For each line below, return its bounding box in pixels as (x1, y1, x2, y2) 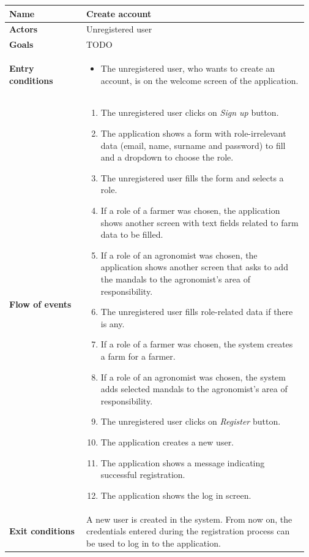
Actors (9, 23, 38, 36)
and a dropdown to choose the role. (100, 151, 234, 164)
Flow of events (9, 297, 72, 310)
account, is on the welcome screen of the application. (100, 74, 299, 86)
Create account (86, 7, 152, 20)
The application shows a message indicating (100, 456, 265, 469)
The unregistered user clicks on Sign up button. (100, 106, 279, 119)
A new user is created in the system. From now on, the (86, 512, 292, 525)
